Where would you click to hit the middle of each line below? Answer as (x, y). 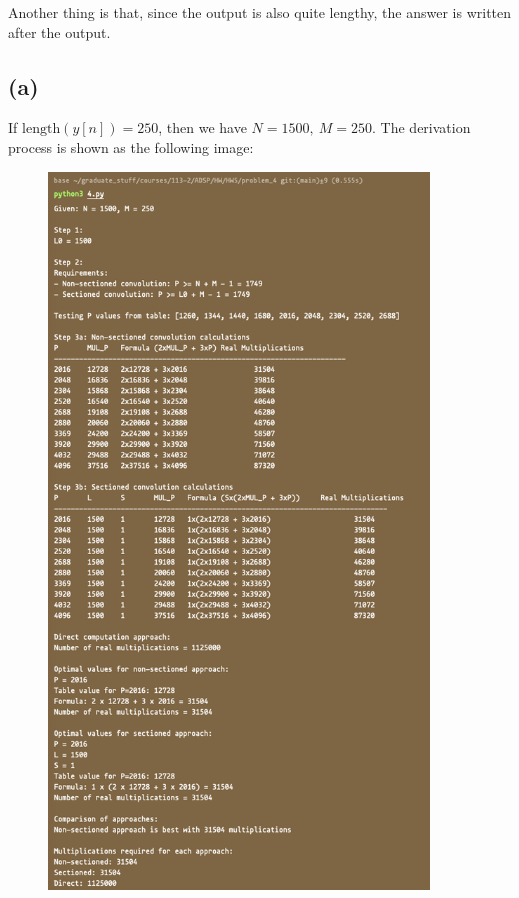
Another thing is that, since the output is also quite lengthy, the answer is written (260, 12)
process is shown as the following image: (131, 146)
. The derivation (421, 127)
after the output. (59, 31)
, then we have (202, 127)
